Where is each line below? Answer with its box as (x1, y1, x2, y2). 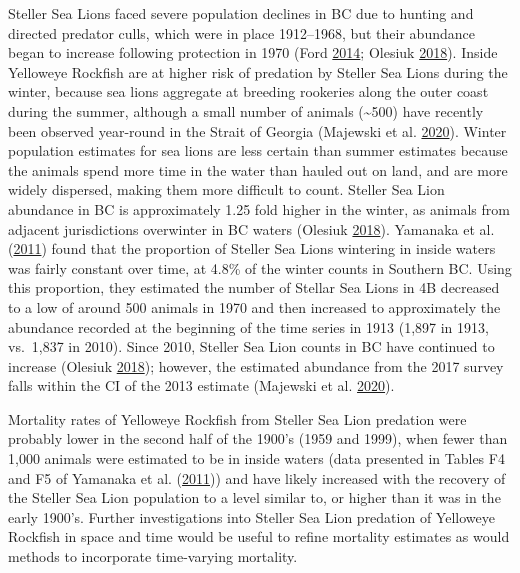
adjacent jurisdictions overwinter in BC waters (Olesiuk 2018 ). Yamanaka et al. (8, 218, 495, 239)
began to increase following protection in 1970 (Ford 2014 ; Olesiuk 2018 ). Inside (8, 42, 498, 63)
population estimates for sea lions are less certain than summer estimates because (8, 140, 508, 161)
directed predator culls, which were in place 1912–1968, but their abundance (8, 22, 475, 43)
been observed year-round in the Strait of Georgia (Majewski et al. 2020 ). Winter (8, 120, 507, 141)
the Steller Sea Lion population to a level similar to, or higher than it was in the (8, 487, 501, 508)
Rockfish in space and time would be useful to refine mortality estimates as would (8, 526, 510, 547)
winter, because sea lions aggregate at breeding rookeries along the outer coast (8, 81, 489, 102)
